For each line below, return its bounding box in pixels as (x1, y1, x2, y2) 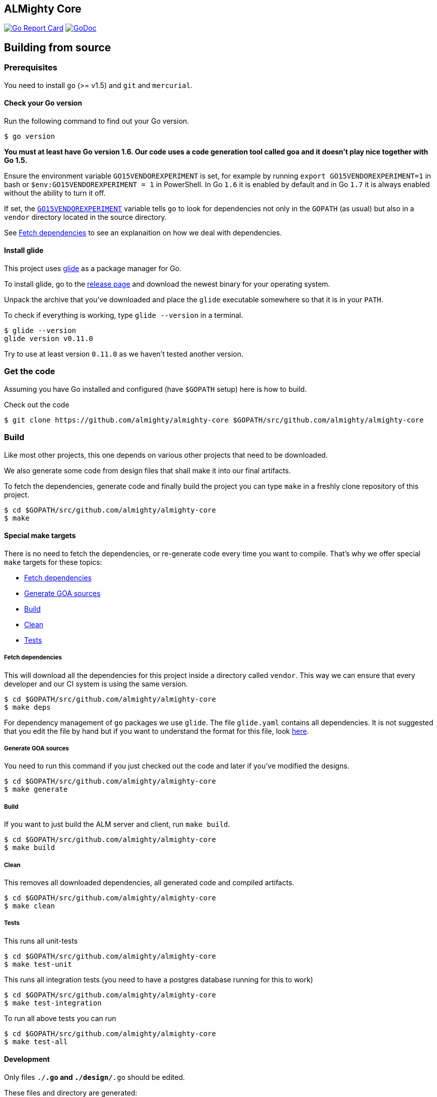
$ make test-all (4, 1037, 68, 1046)
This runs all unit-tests (4, 936, 78, 945)
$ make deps (4, 703, 51, 711)
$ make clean (4, 901, 55, 910)
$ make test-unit (4, 960, 72, 968)
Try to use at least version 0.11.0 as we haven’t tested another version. (4, 350, 243, 359)
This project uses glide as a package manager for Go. (4, 264, 182, 273)
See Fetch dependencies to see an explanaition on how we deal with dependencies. (4, 228, 282, 237)
